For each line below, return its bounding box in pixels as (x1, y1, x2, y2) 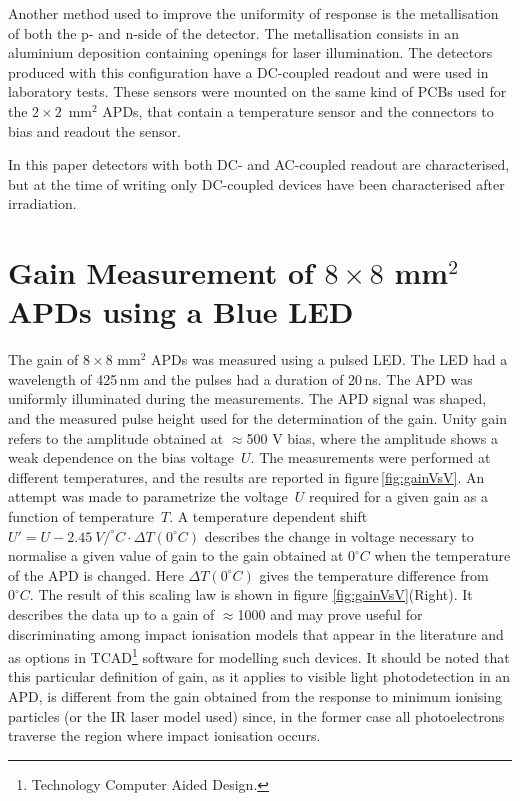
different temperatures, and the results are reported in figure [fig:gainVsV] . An (8, 466, 485, 487)
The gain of (8, 349, 79, 370)
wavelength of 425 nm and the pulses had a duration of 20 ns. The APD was (8, 368, 473, 389)
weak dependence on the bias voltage (8, 447, 235, 468)
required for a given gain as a (308, 486, 489, 507)
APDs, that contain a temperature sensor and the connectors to (102, 100, 494, 121)
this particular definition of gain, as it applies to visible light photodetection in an (8, 666, 511, 687)
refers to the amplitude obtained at (8, 427, 224, 448)
